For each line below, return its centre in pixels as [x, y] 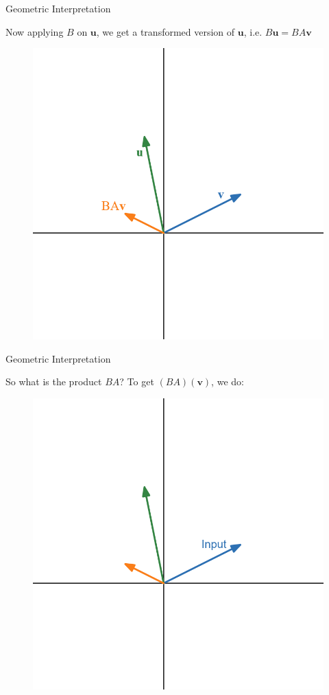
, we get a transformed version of [166, 31]
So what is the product [54, 381]
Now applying [35, 31]
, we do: [228, 381]
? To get [137, 381]
